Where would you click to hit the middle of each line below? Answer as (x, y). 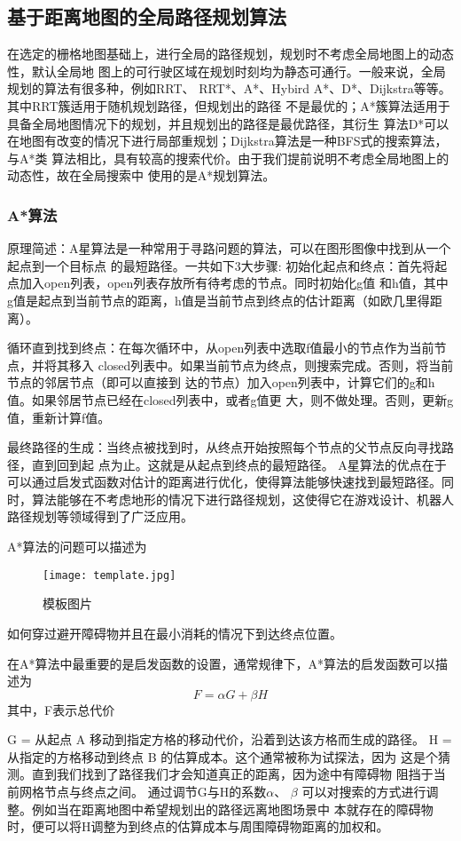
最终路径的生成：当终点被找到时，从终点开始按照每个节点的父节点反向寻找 (224, 447)
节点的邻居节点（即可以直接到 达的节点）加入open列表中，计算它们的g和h (221, 382)
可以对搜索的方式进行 (364, 792)
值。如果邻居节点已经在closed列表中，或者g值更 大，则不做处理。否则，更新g (230, 399)
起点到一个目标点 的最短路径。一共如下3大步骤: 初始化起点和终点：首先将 (221, 265)
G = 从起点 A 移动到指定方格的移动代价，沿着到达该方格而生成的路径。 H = (230, 739)
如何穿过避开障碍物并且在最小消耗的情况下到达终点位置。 (175, 633)
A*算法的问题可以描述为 (77, 547)
